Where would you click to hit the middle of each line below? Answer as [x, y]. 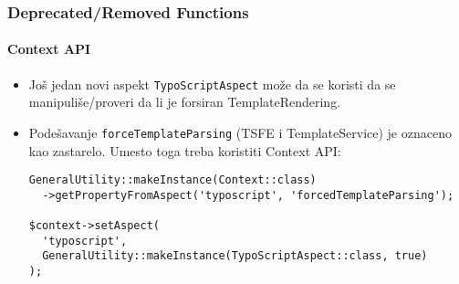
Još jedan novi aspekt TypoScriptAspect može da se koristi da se [212, 84]
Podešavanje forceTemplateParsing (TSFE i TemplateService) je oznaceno [240, 132]
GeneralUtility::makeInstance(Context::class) [172, 180]
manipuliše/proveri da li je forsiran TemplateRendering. [185, 102]
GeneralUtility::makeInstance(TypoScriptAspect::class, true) [235, 256]
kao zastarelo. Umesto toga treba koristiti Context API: [185, 150]
